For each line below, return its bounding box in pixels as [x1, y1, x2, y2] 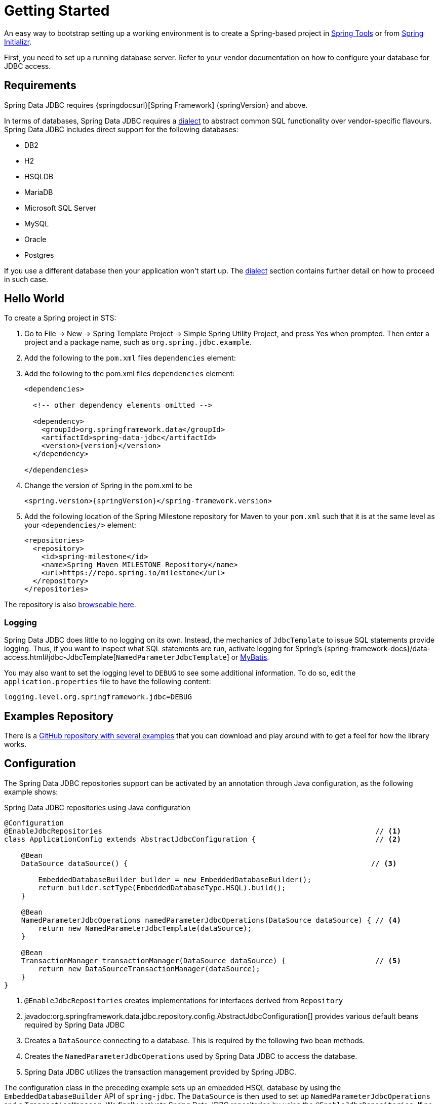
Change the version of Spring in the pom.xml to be [24, 481, 192, 490]
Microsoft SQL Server [24, 203, 96, 212]
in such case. [4, 274, 49, 284]
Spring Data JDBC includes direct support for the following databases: [4, 125, 238, 134]
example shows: [4, 787, 58, 796]
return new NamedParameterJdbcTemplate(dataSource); [38, 924, 252, 932]
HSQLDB [24, 172, 54, 181]
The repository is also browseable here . [4, 600, 136, 609]
